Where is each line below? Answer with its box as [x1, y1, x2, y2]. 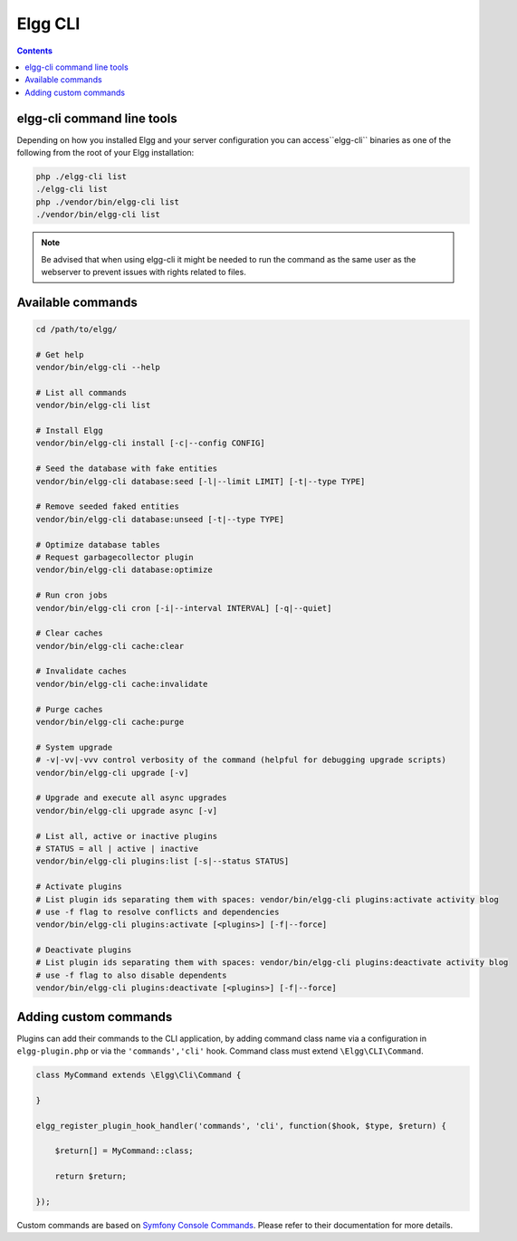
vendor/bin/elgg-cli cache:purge [35, 717, 185, 728]
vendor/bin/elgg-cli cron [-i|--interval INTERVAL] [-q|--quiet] [35, 603, 332, 613]
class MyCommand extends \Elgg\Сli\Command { [35, 1070, 242, 1081]
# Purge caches [35, 704, 103, 714]
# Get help [35, 349, 84, 359]
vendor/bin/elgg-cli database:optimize [35, 565, 213, 575]
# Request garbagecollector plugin [35, 552, 194, 562]
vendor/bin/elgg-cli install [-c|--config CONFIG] [35, 438, 266, 448]
